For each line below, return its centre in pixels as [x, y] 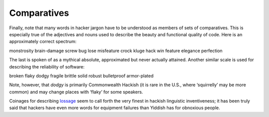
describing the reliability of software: [47, 66]
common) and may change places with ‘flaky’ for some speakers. [76, 92]
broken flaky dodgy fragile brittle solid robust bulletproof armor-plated [81, 76]
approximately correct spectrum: [43, 42]
